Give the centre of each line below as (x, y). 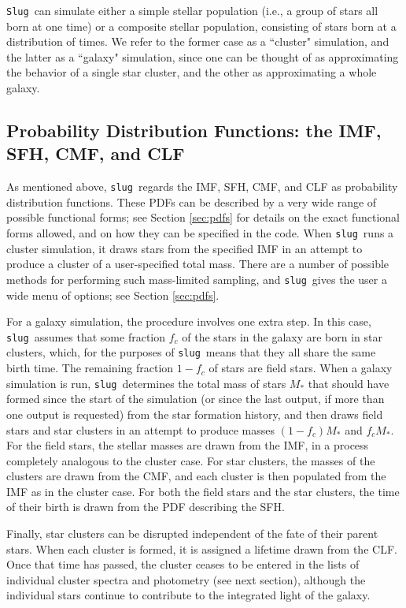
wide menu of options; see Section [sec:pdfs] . (113, 295)
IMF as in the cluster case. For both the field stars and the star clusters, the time (203, 491)
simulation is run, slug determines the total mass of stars (146, 383)
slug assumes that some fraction (86, 336)
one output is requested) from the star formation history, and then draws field (195, 414)
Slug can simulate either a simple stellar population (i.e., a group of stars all (192, 10)
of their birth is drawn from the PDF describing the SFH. (146, 507)
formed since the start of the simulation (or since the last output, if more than (196, 399)
